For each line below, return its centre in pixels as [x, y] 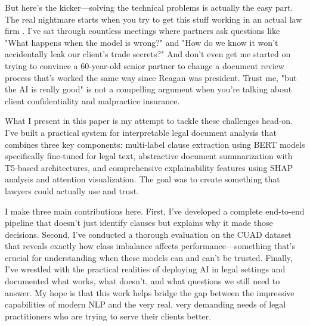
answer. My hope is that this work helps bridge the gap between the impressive [150, 292]
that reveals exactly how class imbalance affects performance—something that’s [150, 246]
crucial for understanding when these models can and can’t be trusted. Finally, [149, 257]
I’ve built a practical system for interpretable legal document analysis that [141, 132]
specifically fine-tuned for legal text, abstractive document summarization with [149, 156]
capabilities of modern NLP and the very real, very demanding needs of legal [145, 304]
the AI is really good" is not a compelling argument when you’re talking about [148, 89]
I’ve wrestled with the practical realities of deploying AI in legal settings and [145, 269]
